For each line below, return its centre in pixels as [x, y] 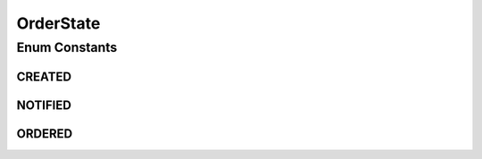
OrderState [58, 23]
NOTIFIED [44, 105]
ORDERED [45, 134]
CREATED [44, 76]
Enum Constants [67, 47]
